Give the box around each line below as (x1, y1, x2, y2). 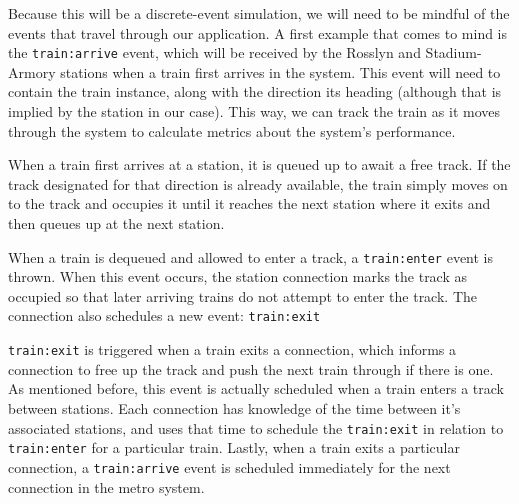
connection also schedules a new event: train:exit (8, 305, 321, 326)
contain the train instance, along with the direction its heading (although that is (8, 81, 502, 102)
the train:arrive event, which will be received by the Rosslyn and (8, 42, 421, 63)
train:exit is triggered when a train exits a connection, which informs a (8, 339, 457, 360)
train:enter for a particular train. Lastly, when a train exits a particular (8, 437, 460, 458)
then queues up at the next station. (8, 213, 225, 233)
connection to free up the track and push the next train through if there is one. (8, 358, 494, 379)
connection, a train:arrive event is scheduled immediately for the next (8, 456, 451, 477)
